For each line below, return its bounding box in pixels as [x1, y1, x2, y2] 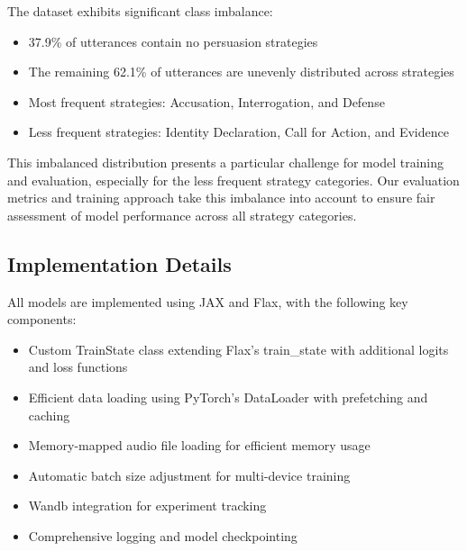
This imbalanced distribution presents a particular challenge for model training [7, 152, 444, 171]
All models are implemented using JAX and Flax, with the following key [7, 292, 408, 311]
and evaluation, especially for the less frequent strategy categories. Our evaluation [7, 170, 460, 189]
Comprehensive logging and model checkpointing [28, 526, 298, 545]
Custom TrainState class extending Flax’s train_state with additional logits [28, 339, 449, 358]
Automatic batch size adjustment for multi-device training [28, 465, 351, 484]
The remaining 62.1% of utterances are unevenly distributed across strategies [28, 62, 454, 81]
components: [7, 310, 77, 329]
